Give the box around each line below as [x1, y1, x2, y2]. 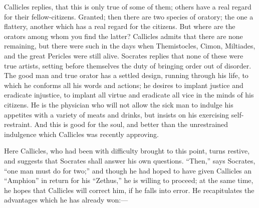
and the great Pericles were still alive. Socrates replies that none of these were [4, 50, 243, 60]
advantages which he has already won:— [4, 194, 128, 205]
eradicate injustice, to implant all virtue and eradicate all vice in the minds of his [4, 89, 254, 100]
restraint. [4, 119, 32, 129]
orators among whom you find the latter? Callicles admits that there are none [4, 30, 243, 41]
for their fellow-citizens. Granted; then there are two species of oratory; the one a [4, 11, 253, 21]
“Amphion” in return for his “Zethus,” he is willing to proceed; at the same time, [4, 175, 253, 185]
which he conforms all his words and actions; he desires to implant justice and [4, 79, 243, 90]
